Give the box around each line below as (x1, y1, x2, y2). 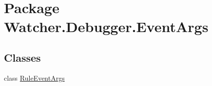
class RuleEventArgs (4, 72, 65, 83)
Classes (4, 50, 41, 65)
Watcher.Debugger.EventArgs (4, 17, 209, 36)
